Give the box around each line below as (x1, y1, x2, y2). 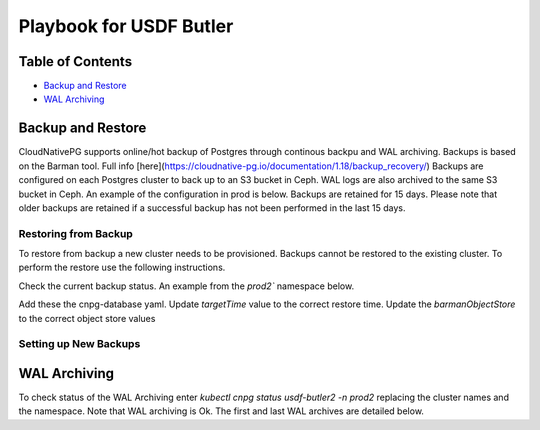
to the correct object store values (18, 312, 156, 324)
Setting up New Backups (18, 337, 141, 351)
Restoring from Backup (18, 226, 134, 240)
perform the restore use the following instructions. (18, 261, 226, 274)
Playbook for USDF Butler (18, 15, 234, 37)
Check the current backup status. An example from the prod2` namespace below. (18, 280, 355, 292)
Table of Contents (18, 53, 133, 70)
